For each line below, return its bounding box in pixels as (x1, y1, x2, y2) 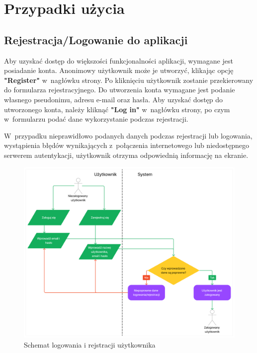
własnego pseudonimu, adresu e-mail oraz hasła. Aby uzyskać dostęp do (4, 94, 223, 104)
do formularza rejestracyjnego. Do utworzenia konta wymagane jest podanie (4, 84, 235, 95)
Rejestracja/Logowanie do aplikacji (4, 32, 188, 47)
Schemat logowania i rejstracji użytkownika (24, 339, 156, 350)
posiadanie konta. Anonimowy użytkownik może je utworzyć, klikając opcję (4, 65, 234, 75)
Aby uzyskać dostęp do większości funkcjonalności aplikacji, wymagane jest (4, 55, 233, 66)
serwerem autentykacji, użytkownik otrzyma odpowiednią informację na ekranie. (4, 149, 249, 160)
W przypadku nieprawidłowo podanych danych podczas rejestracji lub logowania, (4, 130, 253, 141)
